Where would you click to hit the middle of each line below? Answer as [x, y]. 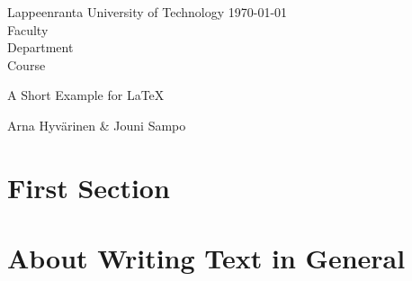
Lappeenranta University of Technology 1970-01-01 [148, 12]
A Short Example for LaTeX [86, 95]
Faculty [28, 29]
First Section [89, 187]
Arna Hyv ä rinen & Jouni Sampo [97, 125]
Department [40, 47]
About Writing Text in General [206, 258]
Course [27, 64]
